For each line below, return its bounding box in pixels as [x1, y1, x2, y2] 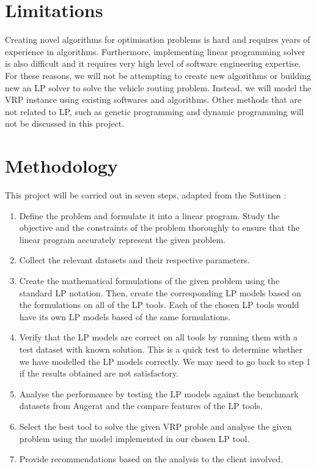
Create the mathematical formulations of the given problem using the [19, 274, 280, 287]
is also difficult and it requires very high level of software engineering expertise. [5, 57, 301, 70]
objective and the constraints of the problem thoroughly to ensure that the [19, 221, 299, 234]
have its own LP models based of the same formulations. [19, 310, 231, 323]
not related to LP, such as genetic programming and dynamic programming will [5, 105, 304, 118]
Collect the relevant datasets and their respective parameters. [19, 253, 250, 266]
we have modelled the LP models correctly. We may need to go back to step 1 [19, 355, 311, 367]
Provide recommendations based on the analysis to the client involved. [19, 452, 283, 465]
